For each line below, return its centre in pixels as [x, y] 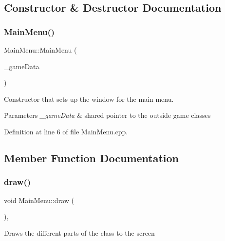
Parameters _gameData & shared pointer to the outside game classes [107, 115]
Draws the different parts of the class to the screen [79, 232]
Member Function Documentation [92, 158]
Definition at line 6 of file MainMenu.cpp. [66, 131]
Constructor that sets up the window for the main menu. [89, 99]
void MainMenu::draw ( [39, 200]
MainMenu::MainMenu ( [40, 50]
